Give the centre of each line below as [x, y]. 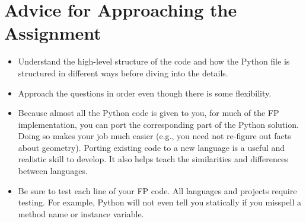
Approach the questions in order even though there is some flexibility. [145, 93]
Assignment [53, 33]
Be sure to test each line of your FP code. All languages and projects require [157, 190]
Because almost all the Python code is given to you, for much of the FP [149, 113]
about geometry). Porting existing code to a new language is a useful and [152, 147]
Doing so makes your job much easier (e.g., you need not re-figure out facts [154, 136]
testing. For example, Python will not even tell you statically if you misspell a [160, 202]
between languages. [53, 171]
